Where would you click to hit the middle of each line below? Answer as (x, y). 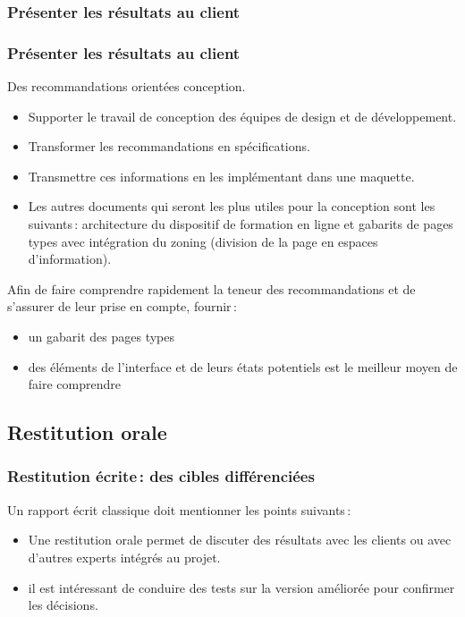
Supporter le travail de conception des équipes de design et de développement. (242, 116)
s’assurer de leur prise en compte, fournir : (122, 306)
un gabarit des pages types (101, 336)
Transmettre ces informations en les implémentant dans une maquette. (221, 176)
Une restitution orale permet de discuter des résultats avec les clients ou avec (240, 540)
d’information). (70, 259)
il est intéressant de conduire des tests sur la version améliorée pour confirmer (241, 587)
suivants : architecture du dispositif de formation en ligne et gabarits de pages (241, 224)
